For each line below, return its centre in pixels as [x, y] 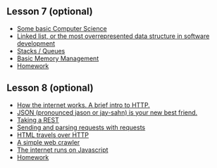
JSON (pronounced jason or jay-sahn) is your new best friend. [107, 112]
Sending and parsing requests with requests [81, 127]
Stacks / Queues [41, 51]
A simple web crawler [48, 142]
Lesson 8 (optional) [50, 88]
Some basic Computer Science [62, 28]
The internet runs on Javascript [62, 150]
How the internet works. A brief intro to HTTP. [83, 105]
